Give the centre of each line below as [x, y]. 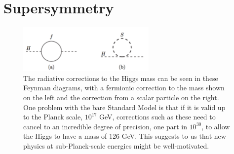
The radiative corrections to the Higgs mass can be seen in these [121, 78]
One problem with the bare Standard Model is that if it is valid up [124, 107]
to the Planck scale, [53, 117]
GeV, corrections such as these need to [157, 117]
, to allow [216, 126]
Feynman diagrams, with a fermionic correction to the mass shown [124, 88]
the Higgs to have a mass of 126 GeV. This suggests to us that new [125, 136]
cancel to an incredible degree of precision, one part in [105, 126]
